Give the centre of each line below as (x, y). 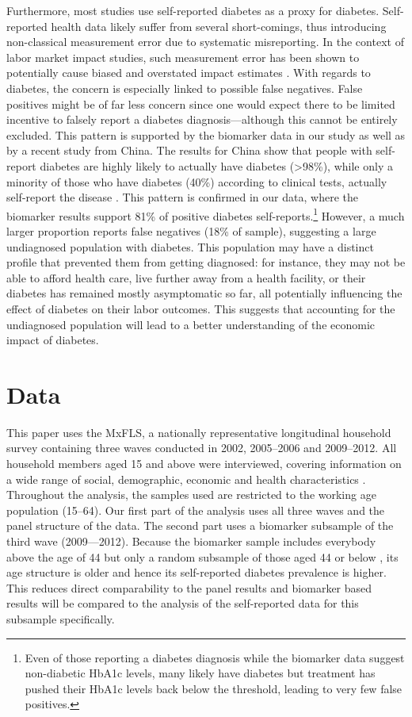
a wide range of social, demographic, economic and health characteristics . (186, 479)
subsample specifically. (61, 618)
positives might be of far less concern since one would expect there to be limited (201, 104)
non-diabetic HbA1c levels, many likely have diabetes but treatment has (200, 673)
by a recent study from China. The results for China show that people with (189, 150)
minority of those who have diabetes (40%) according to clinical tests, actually (197, 181)
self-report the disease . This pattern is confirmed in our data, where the (182, 197)
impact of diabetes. (53, 340)
